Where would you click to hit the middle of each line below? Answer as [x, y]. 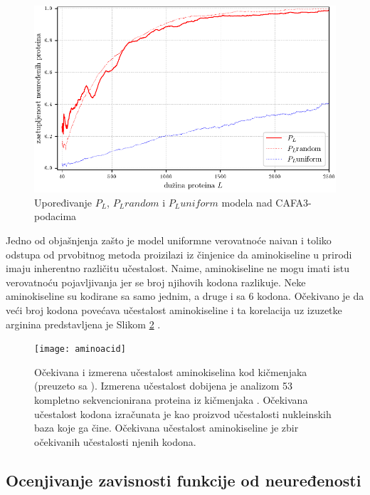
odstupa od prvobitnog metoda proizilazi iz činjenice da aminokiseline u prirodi [179, 254]
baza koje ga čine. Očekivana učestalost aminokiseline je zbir [166, 428]
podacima [55, 216]
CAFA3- [294, 202]
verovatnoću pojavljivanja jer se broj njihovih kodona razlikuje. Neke [156, 282]
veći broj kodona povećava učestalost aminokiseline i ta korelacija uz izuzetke [174, 310]
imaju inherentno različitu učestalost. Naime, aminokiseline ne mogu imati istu [178, 268]
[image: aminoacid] [80, 349]
